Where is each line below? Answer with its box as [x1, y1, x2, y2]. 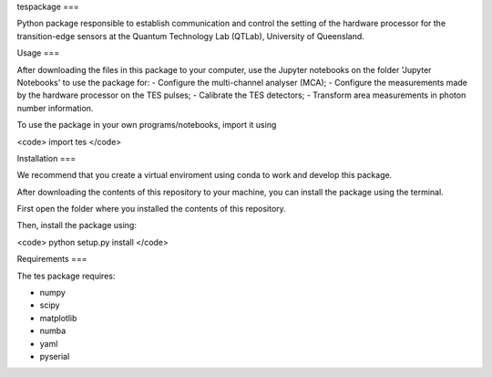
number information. [16, 102, 94, 113]
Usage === [16, 47, 60, 58]
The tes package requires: [16, 270, 116, 281]
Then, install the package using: [16, 220, 137, 231]
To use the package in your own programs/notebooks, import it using [16, 120, 277, 131]
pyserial [39, 351, 70, 361]
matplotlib [39, 312, 77, 323]
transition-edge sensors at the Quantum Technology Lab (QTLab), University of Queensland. [16, 30, 364, 41]
